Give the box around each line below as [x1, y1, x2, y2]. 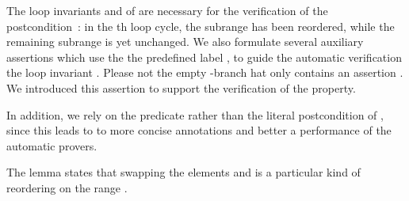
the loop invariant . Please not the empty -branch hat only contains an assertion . [6, 64, 403, 81]
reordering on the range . [6, 179, 128, 195]
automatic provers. [6, 137, 97, 154]
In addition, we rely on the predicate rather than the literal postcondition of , [6, 106, 384, 123]
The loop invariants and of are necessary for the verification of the [6, 2, 328, 18]
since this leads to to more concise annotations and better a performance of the [6, 122, 392, 138]
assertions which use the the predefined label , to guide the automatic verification [6, 48, 402, 65]
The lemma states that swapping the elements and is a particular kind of [6, 164, 361, 180]
